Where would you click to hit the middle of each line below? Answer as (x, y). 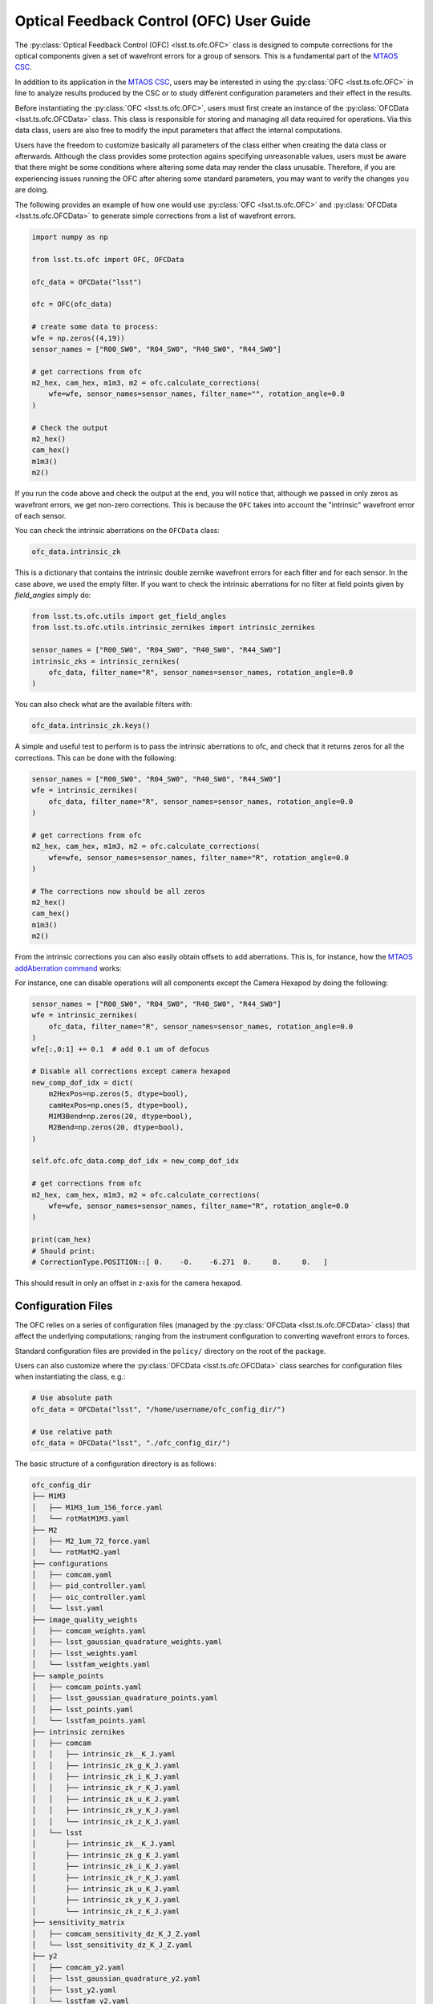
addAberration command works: (68, 968)
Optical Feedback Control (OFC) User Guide (163, 21)
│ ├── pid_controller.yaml (89, 1586)
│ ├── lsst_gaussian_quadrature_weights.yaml (127, 1642)
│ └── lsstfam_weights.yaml (91, 1665)
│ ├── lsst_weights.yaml (85, 1653)
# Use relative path (72, 1432)
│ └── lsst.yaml (68, 1608)
